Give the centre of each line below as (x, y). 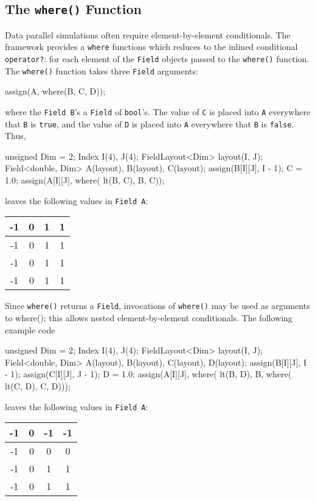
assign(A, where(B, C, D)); (55, 91)
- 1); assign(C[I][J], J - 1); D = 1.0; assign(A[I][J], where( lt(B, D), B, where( (148, 374)
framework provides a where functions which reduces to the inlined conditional (151, 47)
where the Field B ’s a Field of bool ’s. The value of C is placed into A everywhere (158, 111)
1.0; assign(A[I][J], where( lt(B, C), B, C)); (85, 180)
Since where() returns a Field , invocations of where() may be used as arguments (157, 306)
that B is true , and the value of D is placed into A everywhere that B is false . (150, 123)
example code (30, 329)
